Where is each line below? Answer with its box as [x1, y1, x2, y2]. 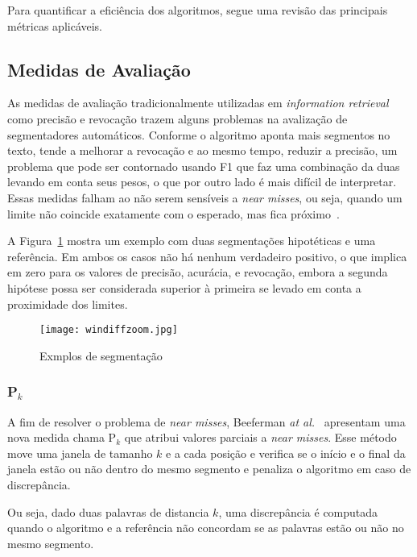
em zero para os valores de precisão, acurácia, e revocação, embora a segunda [7, 264, 388, 281]
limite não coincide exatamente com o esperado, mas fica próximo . [7, 205, 340, 222]
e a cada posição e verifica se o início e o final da [166, 444, 406, 461]
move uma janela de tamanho [7, 444, 153, 461]
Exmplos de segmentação [39, 347, 163, 364]
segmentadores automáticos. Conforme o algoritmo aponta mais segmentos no [7, 126, 390, 143]
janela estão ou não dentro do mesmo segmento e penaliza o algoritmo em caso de [7, 460, 411, 477]
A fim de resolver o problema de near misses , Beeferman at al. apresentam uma [7, 413, 406, 430]
